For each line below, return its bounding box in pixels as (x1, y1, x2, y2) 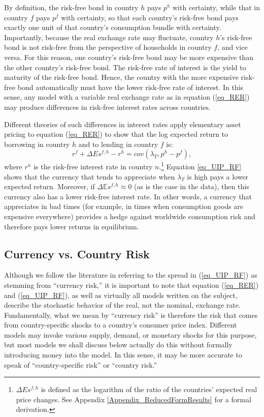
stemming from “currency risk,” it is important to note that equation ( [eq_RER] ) (4, 279, 259, 290)
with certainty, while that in (173, 2, 260, 12)
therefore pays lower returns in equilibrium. (4, 221, 139, 231)
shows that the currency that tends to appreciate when (4, 171, 175, 182)
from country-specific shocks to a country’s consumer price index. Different (4, 319, 237, 330)
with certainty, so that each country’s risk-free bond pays (61, 12, 239, 22)
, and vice (217, 42, 248, 52)
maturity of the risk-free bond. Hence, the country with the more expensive (4, 72, 239, 82)
